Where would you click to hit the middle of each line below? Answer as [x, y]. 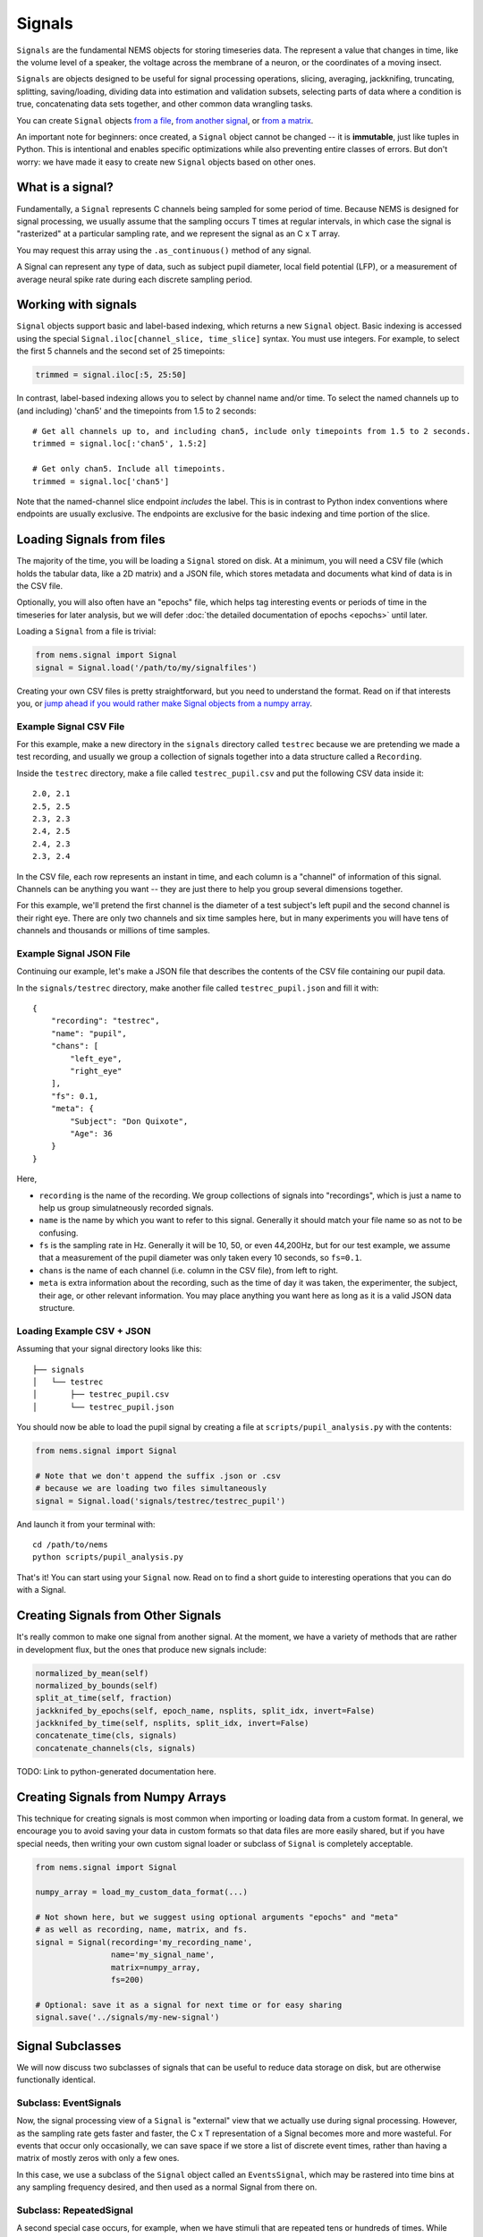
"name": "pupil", [89, 1033]
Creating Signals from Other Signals [119, 1616]
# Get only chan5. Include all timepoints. [129, 469]
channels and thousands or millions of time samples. [113, 931]
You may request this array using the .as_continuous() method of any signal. [164, 250]
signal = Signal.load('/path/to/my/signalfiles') [146, 668]
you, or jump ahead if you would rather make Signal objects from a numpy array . [165, 703]
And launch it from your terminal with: [86, 1524]
